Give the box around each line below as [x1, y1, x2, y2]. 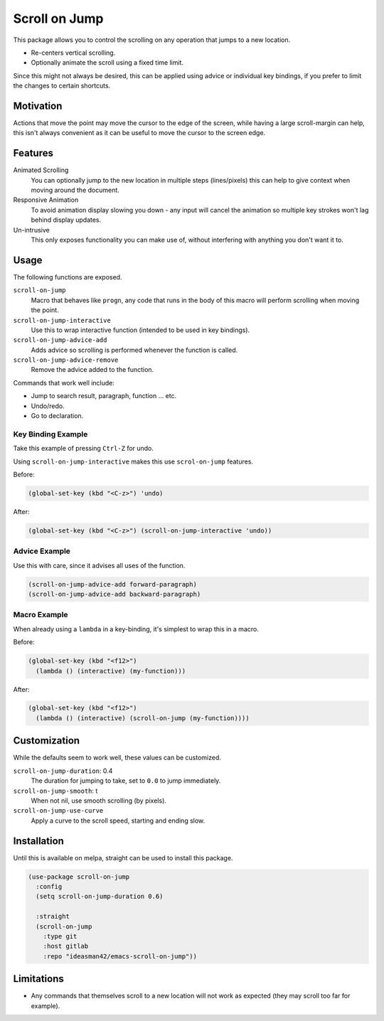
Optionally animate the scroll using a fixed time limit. [31, 58, 184, 67]
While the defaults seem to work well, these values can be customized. [13, 754, 222, 762]
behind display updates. [31, 215, 102, 224]
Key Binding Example [13, 429, 88, 439]
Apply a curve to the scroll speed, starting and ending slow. [31, 816, 206, 825]
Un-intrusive [13, 225, 50, 234]
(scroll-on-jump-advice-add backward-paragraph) [28, 590, 201, 599]
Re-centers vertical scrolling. [31, 48, 116, 57]
